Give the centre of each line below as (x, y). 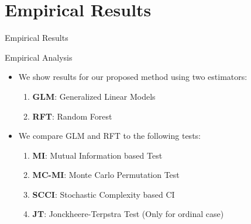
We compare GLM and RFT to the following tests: (109, 136)
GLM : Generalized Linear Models (94, 96)
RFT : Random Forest (72, 116)
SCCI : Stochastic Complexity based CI (104, 194)
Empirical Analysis (39, 57)
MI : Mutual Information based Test (97, 155)
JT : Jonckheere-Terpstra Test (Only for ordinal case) (128, 214)
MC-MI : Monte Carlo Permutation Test (106, 175)
